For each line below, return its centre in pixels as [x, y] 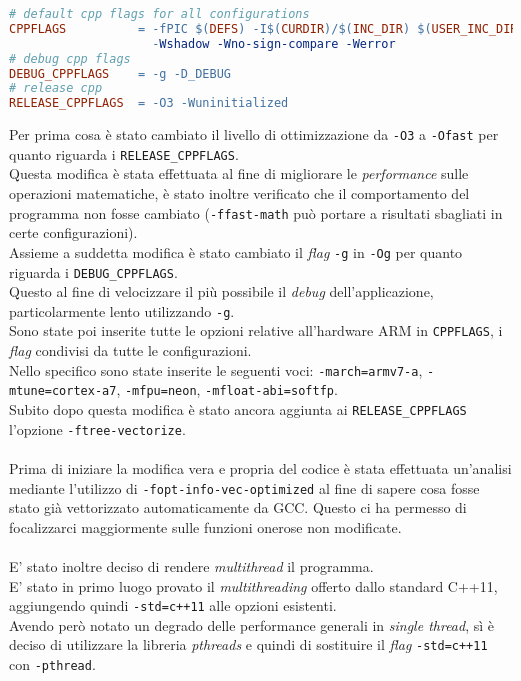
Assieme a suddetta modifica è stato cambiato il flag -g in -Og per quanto [236, 251]
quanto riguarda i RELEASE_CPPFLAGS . [124, 153]
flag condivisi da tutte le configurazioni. [130, 350]
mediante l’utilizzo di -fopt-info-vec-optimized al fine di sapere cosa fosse [244, 487]
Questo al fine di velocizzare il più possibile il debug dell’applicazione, [221, 291]
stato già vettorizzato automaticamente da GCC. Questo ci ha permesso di [238, 507]
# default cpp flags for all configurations [159, 14]
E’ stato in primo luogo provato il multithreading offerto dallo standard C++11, [253, 585]
